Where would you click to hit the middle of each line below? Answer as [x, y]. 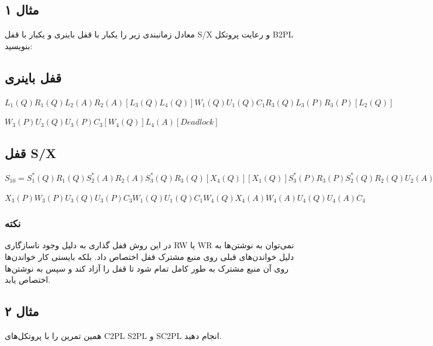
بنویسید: [19, 45]
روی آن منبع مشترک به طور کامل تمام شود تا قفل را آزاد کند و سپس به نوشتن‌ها [147, 268]
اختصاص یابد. [28, 280]
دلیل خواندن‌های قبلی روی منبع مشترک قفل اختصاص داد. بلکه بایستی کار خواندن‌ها [150, 256]
